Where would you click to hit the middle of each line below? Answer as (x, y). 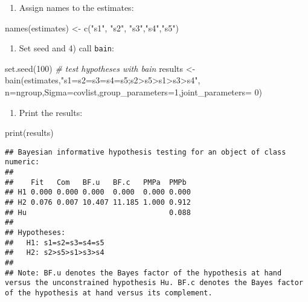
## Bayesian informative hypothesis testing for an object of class (146, 152)
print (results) (29, 133)
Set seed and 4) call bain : (66, 48)
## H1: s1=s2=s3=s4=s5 (55, 243)
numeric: (22, 162)
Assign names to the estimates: (76, 7)
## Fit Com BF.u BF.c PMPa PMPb (96, 182)
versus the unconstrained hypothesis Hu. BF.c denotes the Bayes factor (154, 283)
